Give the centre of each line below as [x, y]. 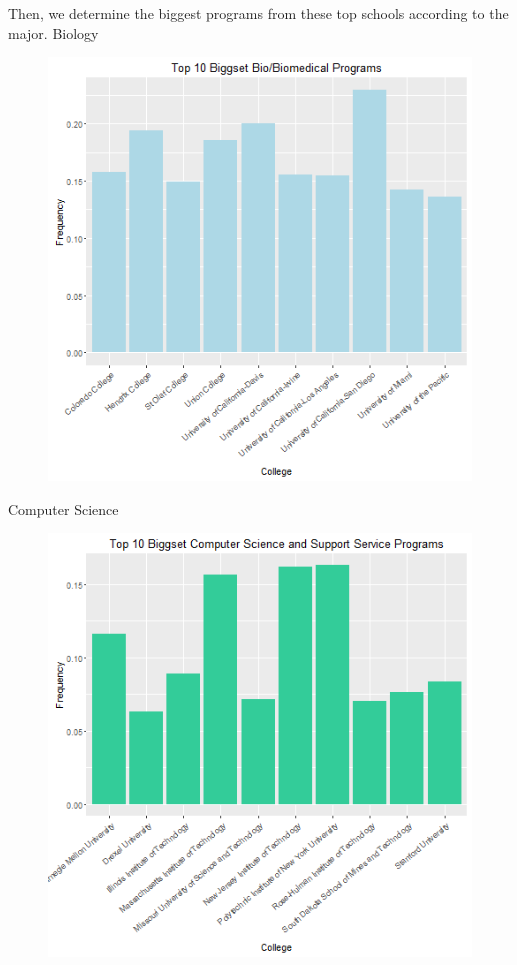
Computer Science [63, 508]
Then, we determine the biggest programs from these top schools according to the [258, 13]
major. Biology [53, 32]
